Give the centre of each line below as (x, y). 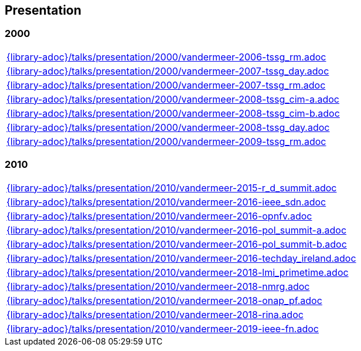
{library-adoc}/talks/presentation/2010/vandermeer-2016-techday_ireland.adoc (181, 258)
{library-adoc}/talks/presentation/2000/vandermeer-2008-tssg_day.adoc (168, 127)
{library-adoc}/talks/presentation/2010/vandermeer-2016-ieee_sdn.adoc (166, 202)
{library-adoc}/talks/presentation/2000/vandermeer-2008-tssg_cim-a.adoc (173, 99)
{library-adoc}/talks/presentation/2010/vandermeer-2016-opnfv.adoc (159, 216)
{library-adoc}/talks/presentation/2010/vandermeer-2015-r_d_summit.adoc (172, 188)
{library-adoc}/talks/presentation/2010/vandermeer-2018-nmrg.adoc (158, 286)
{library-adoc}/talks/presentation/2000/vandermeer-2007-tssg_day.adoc (168, 71)
